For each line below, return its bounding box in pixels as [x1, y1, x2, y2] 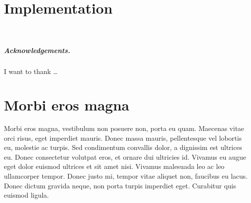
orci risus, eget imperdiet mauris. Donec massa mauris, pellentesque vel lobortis [4, 132, 242, 143]
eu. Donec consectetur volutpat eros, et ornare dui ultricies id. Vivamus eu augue [4, 151, 246, 162]
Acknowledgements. [4, 45, 71, 55]
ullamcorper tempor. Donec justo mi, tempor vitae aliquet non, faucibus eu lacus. [4, 170, 248, 181]
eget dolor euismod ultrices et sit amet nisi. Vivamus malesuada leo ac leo [4, 161, 225, 171]
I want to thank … [4, 66, 58, 76]
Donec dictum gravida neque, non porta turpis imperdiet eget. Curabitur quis [4, 180, 236, 190]
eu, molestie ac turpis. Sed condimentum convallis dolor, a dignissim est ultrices [4, 142, 242, 152]
